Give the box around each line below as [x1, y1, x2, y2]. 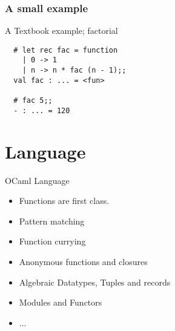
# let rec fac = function [13, 45, 118, 54]
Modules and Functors [19, 296, 102, 309]
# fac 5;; [13, 96, 53, 105]
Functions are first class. [19, 194, 110, 207]
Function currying [19, 235, 86, 247]
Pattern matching [19, 214, 85, 227]
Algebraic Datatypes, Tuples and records [19, 275, 171, 288]
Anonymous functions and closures [19, 255, 148, 267]
